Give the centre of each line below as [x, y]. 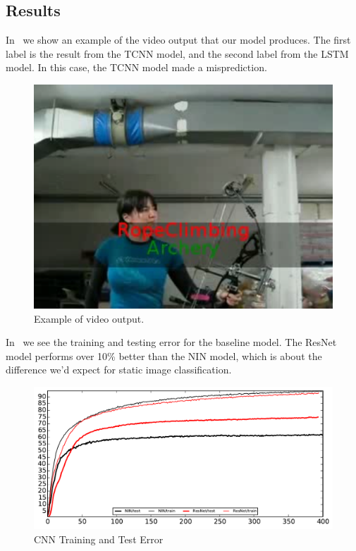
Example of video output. [89, 318]
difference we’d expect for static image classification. [119, 370]
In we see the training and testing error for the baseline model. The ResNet [171, 342]
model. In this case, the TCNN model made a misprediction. [136, 67]
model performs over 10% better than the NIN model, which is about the [164, 355]
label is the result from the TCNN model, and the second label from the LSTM [177, 53]
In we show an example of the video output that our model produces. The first [178, 40]
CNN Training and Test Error [99, 539]
